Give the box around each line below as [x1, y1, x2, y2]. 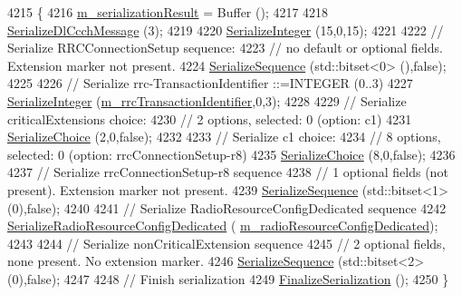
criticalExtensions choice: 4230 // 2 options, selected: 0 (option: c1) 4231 [7, 109, 412, 128]
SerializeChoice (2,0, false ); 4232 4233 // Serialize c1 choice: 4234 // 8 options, [7, 127, 441, 146]
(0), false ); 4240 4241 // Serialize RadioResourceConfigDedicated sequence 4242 [7, 198, 447, 217]
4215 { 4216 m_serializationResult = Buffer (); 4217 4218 [7, 3, 329, 21]
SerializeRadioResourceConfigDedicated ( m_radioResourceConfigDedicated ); [7, 216, 438, 235]
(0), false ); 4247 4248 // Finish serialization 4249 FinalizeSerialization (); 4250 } [7, 269, 449, 288]
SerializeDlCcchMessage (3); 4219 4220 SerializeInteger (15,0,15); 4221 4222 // [7, 20, 444, 39]
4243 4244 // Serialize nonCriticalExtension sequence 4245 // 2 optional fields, [7, 233, 446, 252]
